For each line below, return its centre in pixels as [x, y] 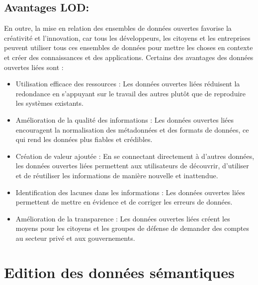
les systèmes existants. [49, 103]
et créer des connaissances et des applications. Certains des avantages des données [129, 57]
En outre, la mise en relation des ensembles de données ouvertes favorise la [118, 28]
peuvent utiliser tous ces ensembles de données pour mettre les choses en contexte [129, 47]
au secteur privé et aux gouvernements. [75, 238]
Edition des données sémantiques [119, 272]
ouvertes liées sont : [34, 67]
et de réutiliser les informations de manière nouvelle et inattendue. [117, 175]
